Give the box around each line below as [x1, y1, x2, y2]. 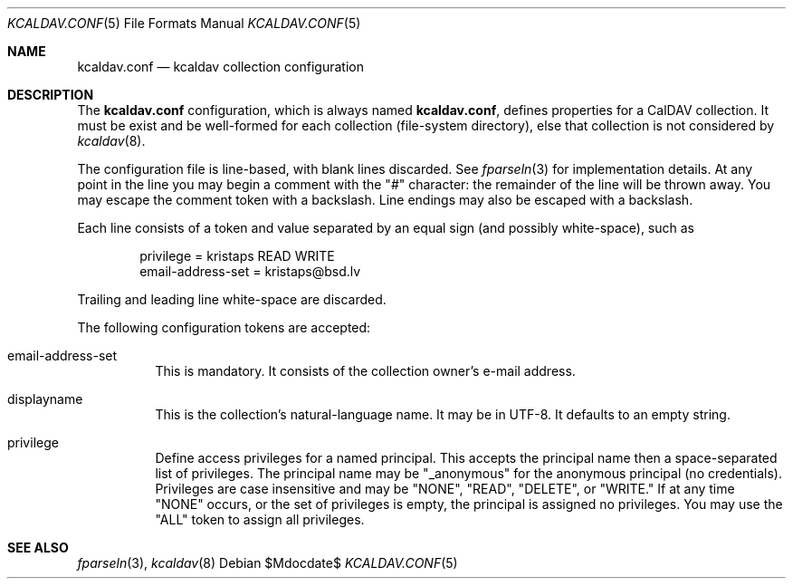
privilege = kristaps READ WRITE [139, 248, 335, 264]
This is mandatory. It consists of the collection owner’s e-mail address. [155, 363, 576, 379]
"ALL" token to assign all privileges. [155, 512, 365, 527]
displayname [7, 391, 83, 407]
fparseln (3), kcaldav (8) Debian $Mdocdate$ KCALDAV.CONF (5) [77, 555, 458, 571]
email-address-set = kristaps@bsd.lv [139, 264, 361, 279]
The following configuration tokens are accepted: [77, 320, 371, 335]
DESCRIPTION [7, 87, 94, 102]
